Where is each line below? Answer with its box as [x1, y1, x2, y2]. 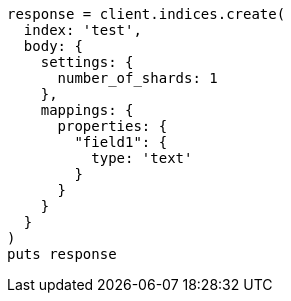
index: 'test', [23, 22, 142, 38]
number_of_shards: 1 [57, 70, 218, 86]
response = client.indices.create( [7, 6, 286, 22]
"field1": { [74, 134, 168, 150]
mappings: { [40, 102, 134, 118]
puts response [7, 246, 117, 262]
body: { [23, 38, 83, 54]
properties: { [57, 118, 168, 134]
